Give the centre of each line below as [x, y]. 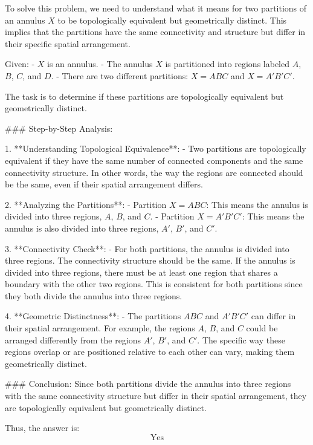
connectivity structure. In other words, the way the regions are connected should [154, 172]
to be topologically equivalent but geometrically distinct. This [172, 20]
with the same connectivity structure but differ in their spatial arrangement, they [156, 396]
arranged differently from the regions [73, 339]
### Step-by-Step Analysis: [59, 128]
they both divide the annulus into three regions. [94, 295]
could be [262, 328]
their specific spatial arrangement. [68, 43]
